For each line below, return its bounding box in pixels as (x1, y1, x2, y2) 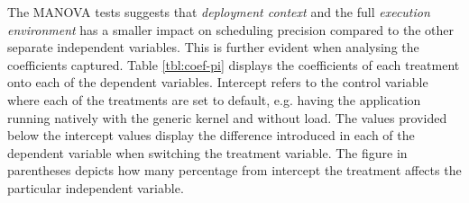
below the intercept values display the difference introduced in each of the (7, 126, 415, 145)
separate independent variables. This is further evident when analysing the (7, 38, 419, 57)
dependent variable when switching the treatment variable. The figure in (7, 143, 408, 162)
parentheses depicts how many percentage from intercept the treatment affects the (7, 161, 462, 180)
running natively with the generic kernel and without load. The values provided (7, 108, 447, 127)
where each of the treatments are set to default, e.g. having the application (7, 90, 421, 109)
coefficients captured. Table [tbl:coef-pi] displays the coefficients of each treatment (7, 55, 460, 74)
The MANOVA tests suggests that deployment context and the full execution (7, 3, 430, 21)
